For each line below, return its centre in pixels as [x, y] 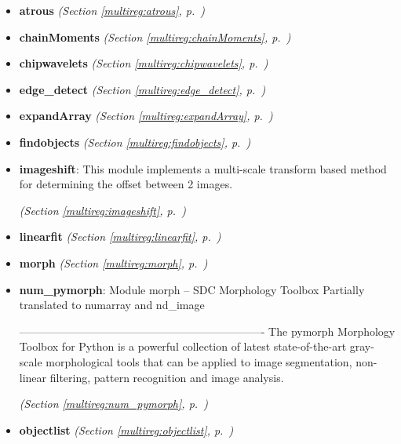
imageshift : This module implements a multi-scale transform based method [203, 168]
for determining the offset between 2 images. [126, 184]
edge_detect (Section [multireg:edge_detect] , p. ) [142, 89]
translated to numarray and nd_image [112, 305]
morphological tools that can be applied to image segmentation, [199, 361]
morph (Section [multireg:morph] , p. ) [113, 262]
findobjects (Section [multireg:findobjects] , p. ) [135, 142]
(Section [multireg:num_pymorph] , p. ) [113, 404]
